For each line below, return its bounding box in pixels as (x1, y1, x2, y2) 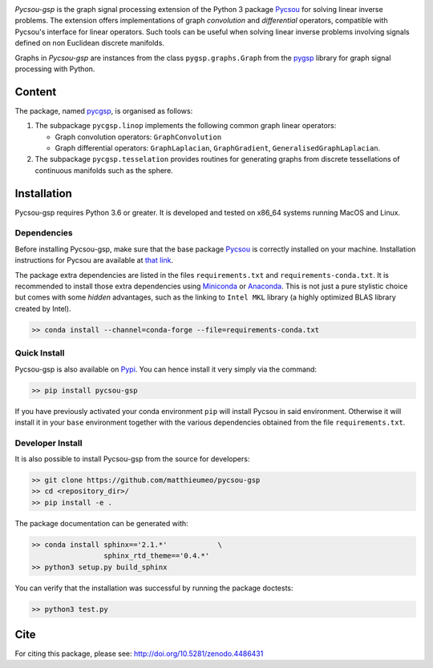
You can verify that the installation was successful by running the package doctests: (14, 583, 293, 593)
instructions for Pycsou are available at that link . (14, 256, 174, 265)
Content (14, 85, 57, 99)
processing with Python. (14, 64, 95, 74)
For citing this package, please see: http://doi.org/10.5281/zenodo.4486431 (14, 649, 264, 658)
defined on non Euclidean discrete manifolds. (14, 38, 164, 48)
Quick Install (14, 348, 65, 359)
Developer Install (14, 437, 83, 449)
